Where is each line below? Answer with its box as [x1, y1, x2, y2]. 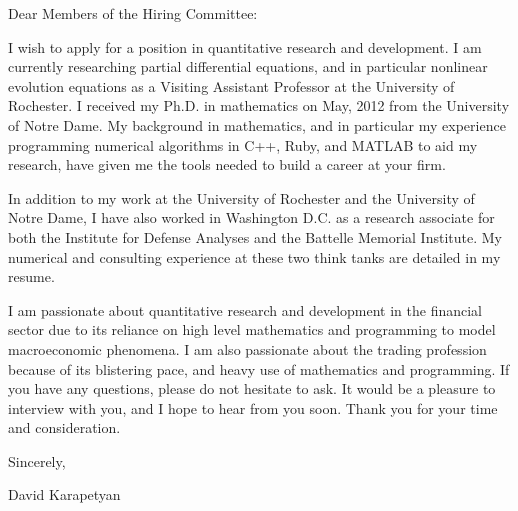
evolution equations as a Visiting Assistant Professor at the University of [8, 75, 455, 96]
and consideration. [8, 417, 121, 438]
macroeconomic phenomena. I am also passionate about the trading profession [8, 338, 487, 359]
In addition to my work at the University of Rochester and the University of [8, 187, 475, 208]
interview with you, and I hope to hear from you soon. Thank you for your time [8, 397, 498, 418]
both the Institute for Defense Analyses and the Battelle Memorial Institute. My [8, 226, 502, 247]
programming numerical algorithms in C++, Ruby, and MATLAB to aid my [8, 134, 478, 155]
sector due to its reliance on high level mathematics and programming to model [8, 319, 496, 340]
